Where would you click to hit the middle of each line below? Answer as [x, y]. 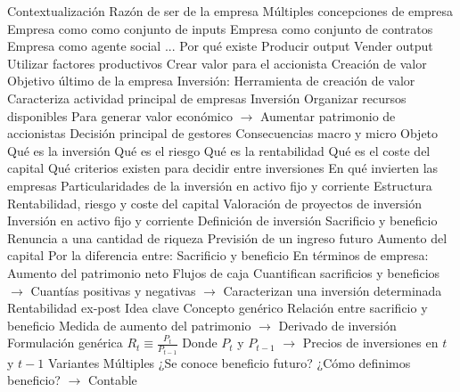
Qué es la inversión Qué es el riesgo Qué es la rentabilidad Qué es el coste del [219, 150]
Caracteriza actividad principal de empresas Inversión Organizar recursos [207, 98]
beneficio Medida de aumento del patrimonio [129, 325]
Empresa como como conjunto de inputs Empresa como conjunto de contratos [220, 28]
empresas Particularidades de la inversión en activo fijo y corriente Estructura [220, 185]
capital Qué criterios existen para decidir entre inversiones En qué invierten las [223, 168]
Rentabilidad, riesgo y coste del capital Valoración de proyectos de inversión [214, 203]
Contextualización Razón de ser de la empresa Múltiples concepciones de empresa [230, 11]
